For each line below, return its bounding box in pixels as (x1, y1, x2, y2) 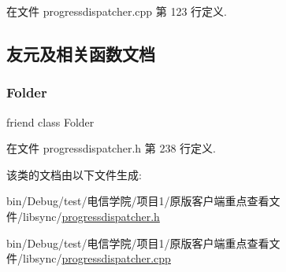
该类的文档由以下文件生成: (6, 166, 142, 182)
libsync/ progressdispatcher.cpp (22, 250, 171, 266)
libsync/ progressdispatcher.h (22, 208, 160, 224)
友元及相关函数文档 (6, 41, 155, 65)
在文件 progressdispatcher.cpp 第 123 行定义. (6, 3, 227, 19)
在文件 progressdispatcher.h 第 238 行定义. (6, 140, 216, 156)
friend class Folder (6, 113, 95, 130)
